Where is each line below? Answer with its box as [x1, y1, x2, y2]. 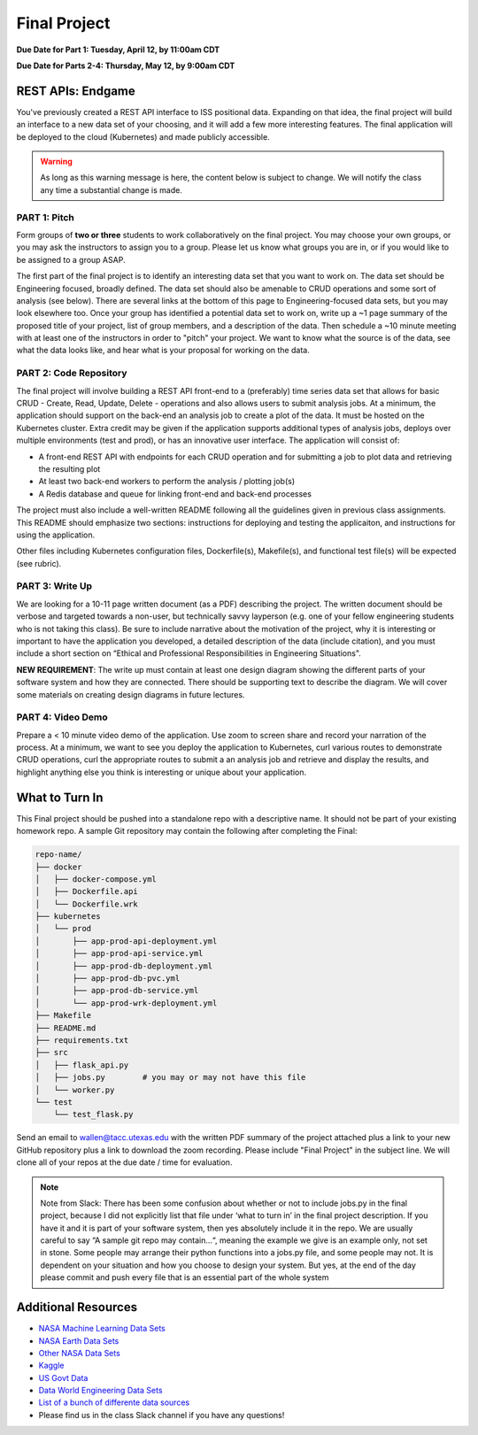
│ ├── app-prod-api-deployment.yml [35, 936, 218, 946]
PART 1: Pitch [16, 211, 75, 223]
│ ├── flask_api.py [35, 1060, 129, 1070]
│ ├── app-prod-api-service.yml [35, 948, 204, 959]
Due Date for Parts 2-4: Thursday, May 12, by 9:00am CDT [16, 60, 235, 71]
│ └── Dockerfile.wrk [35, 899, 139, 909]
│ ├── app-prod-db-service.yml [35, 985, 199, 996]
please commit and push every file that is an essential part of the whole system [40, 1272, 329, 1283]
